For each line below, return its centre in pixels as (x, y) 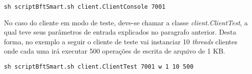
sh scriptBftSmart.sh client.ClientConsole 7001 (85, 7)
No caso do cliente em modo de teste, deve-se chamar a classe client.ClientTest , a (126, 22)
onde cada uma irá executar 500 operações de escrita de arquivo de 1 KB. (115, 51)
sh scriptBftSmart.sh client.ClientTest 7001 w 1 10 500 (99, 67)
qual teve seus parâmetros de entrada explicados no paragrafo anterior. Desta (120, 32)
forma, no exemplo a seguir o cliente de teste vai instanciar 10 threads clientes (121, 41)
